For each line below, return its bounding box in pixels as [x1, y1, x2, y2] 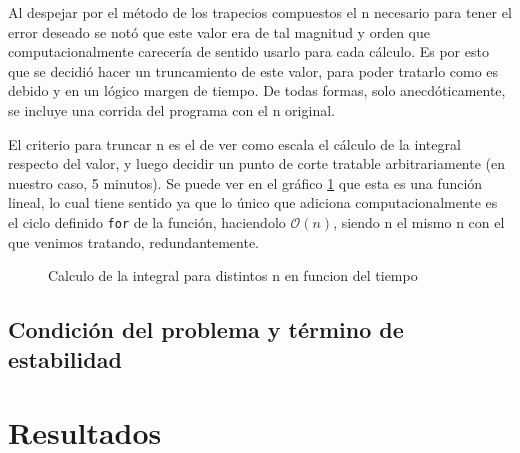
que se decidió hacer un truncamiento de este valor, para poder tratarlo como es [8, 60, 499, 81]
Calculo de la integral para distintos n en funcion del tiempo [48, 265, 418, 286]
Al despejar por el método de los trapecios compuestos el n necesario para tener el [8, 2, 512, 22]
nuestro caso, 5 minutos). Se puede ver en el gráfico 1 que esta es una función [8, 172, 483, 193]
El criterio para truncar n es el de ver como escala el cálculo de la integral [8, 133, 461, 154]
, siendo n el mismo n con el [333, 211, 505, 232]
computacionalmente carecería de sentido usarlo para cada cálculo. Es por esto [8, 41, 489, 62]
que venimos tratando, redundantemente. [8, 231, 260, 252]
